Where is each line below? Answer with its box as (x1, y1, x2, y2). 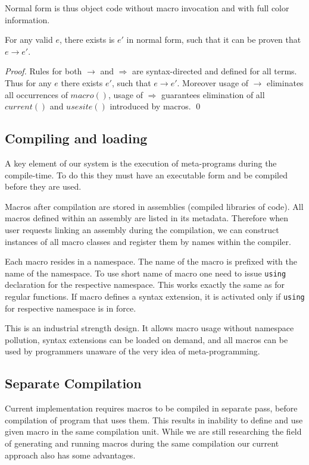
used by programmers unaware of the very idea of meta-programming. (5, 345, 260, 357)
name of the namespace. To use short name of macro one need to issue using (5, 266, 286, 279)
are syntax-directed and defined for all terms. (132, 65, 297, 77)
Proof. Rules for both (5, 65, 82, 77)
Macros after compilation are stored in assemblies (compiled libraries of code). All (5, 200, 304, 212)
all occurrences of (5, 88, 68, 100)
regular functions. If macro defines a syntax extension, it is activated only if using (5, 290, 305, 302)
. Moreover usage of (177, 76, 249, 89)
